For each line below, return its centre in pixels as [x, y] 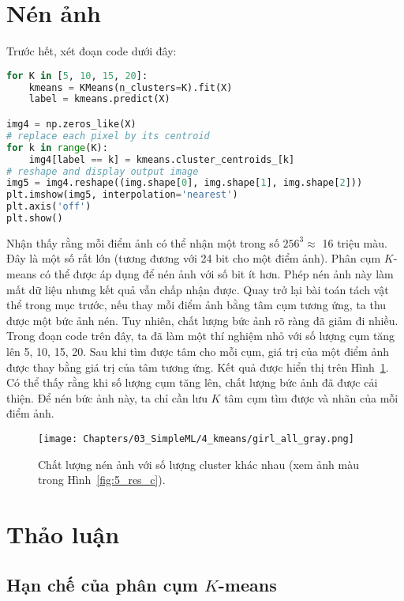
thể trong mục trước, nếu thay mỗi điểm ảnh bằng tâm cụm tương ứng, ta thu [196, 305]
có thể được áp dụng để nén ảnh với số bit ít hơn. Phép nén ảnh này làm [217, 274]
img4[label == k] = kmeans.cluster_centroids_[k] [162, 159]
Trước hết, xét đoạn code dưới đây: [92, 51]
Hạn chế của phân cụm [102, 584]
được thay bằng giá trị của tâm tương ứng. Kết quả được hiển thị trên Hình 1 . [198, 367]
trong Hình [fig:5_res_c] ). [102, 480]
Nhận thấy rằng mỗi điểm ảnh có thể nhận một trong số [143, 242]
